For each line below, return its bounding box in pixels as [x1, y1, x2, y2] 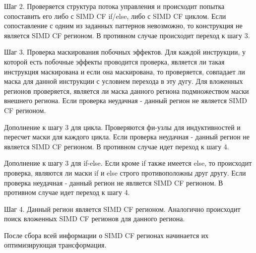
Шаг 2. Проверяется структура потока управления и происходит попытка [4, 1, 225, 11]
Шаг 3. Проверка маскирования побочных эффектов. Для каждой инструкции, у [4, 47, 246, 57]
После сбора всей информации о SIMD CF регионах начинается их [4, 230, 209, 240]
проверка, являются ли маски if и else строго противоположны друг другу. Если [4, 167, 246, 178]
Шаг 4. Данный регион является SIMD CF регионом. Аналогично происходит [4, 203, 241, 214]
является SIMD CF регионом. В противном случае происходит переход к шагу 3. [4, 30, 250, 40]
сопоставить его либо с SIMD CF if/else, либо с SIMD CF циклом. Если [4, 10, 226, 21]
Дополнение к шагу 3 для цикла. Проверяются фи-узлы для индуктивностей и [4, 122, 241, 132]
